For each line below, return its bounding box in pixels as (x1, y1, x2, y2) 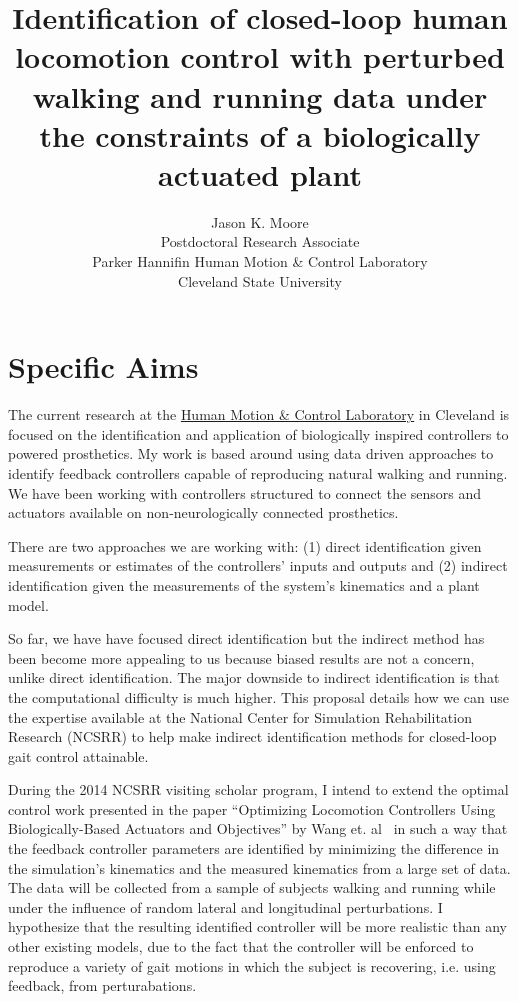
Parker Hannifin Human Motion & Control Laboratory (92, 251, 428, 272)
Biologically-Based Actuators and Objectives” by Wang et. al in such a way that (8, 818, 508, 839)
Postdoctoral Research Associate (160, 231, 360, 252)
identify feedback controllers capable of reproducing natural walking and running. (8, 462, 508, 483)
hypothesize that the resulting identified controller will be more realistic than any (8, 916, 507, 937)
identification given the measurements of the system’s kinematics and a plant (8, 574, 480, 595)
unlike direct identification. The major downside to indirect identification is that (8, 667, 500, 688)
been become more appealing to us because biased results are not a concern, (8, 647, 475, 668)
